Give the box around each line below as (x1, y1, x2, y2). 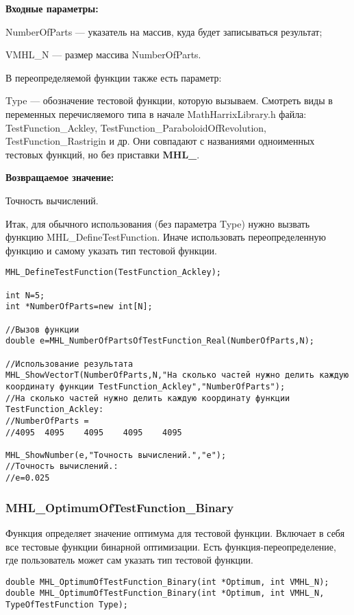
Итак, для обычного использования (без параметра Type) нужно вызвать (5, 216, 310, 230)
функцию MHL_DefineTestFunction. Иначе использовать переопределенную (5, 230, 326, 244)
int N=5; (5, 290, 45, 300)
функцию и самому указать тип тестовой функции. (5, 243, 217, 257)
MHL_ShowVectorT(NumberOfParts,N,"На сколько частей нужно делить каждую (5, 370, 349, 381)
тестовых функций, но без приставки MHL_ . (5, 147, 200, 161)
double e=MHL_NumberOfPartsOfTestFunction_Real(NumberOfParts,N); (5, 336, 315, 346)
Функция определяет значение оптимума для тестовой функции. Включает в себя (5, 526, 345, 540)
